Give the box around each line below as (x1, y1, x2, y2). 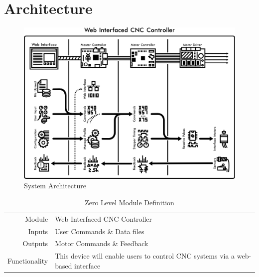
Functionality (7, 255, 48, 266)
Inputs (28, 226, 48, 236)
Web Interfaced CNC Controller (55, 213, 152, 224)
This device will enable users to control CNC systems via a (55, 251, 235, 261)
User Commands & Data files (55, 226, 144, 236)
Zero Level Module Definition (85, 197, 174, 207)
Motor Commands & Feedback (55, 238, 148, 249)
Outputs (22, 238, 48, 249)
